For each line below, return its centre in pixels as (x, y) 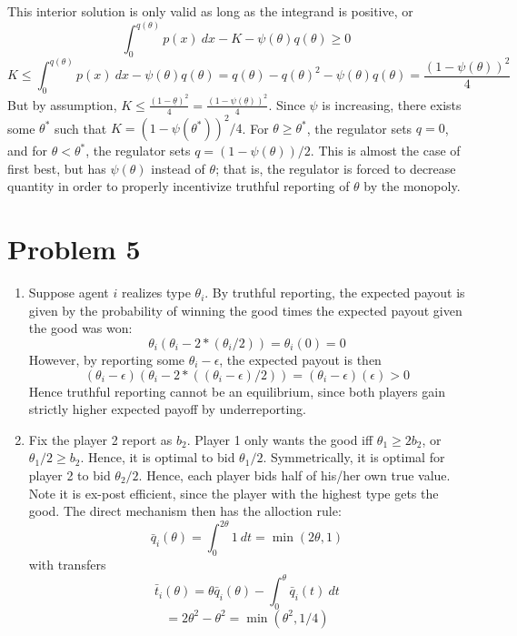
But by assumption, (62, 104)
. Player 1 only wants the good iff (280, 439)
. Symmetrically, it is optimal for (354, 457)
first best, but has (57, 168)
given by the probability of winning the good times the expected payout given (245, 310)
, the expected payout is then (300, 359)
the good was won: (80, 328)
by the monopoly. (412, 186)
